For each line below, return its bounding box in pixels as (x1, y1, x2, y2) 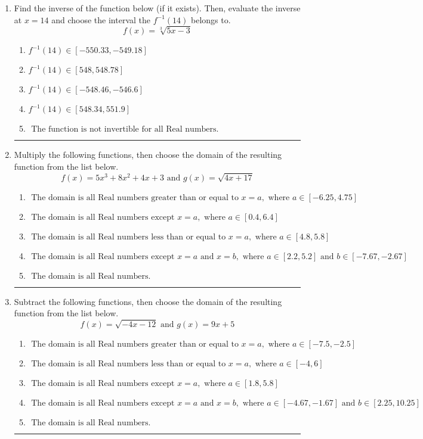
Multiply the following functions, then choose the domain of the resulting (14, 148, 282, 161)
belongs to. (191, 13, 231, 26)
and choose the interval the (51, 13, 151, 26)
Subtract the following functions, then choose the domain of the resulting (14, 295, 282, 307)
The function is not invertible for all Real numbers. (31, 125, 219, 134)
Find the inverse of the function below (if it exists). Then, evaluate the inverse (14, 2, 301, 14)
